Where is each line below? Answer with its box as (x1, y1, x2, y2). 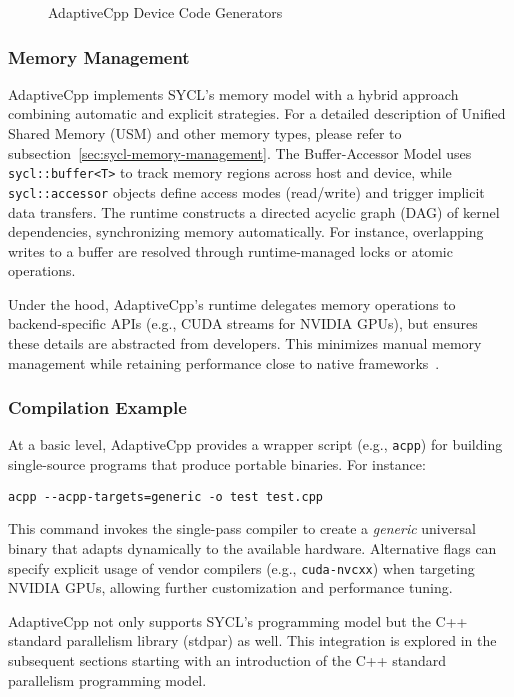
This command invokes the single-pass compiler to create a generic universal (8, 518, 476, 539)
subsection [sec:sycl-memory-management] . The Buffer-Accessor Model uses (8, 142, 472, 163)
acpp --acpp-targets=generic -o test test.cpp (8, 489, 323, 504)
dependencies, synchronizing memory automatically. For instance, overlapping (8, 221, 484, 242)
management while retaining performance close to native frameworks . (8, 352, 440, 373)
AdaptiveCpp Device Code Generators (48, 2, 283, 22)
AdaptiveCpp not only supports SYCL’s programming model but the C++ (8, 610, 468, 631)
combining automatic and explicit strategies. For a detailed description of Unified (8, 103, 506, 124)
